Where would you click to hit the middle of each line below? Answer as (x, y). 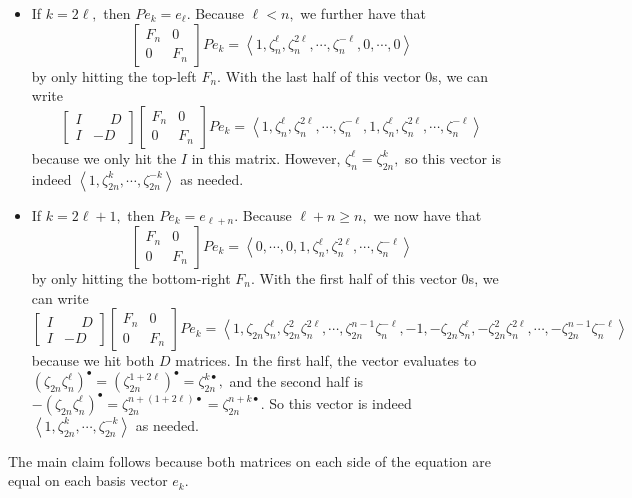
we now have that (427, 214)
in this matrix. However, (266, 157)
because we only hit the (104, 157)
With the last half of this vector (323, 75)
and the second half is (296, 380)
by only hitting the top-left (114, 75)
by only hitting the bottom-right (131, 278)
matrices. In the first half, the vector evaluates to (326, 360)
